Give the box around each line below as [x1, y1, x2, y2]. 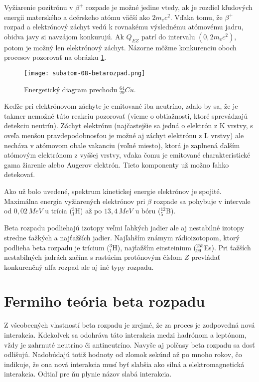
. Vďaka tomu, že [170, 11, 223, 22]
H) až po [75, 205, 102, 216]
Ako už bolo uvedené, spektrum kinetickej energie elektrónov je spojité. [4, 186, 222, 196]
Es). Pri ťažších [204, 242, 251, 252]
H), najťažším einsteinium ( [112, 242, 196, 252]
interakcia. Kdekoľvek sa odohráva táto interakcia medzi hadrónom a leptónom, [4, 330, 247, 340]
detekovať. [4, 169, 35, 180]
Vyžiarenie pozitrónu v [4, 2, 73, 12]
